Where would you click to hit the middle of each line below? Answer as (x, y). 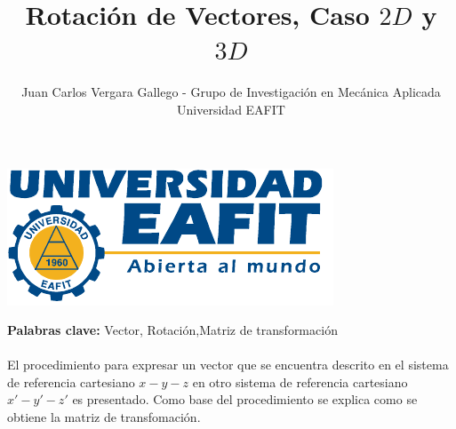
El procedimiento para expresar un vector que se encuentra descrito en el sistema (228, 365)
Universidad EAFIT (231, 109)
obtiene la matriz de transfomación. (104, 417)
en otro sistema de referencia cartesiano (300, 381)
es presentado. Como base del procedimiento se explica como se (245, 399)
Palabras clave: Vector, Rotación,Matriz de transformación (172, 330)
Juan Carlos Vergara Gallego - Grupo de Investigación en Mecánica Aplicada (231, 92)
